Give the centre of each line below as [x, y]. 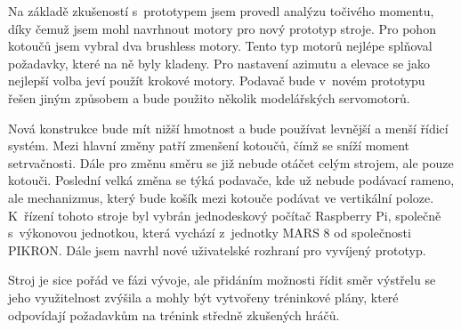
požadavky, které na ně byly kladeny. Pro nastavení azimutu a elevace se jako [219, 63]
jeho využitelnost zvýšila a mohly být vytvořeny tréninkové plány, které [203, 297]
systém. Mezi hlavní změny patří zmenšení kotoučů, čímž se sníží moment [209, 145]
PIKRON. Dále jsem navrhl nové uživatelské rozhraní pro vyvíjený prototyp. [217, 250]
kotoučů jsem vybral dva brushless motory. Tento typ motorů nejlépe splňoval [220, 46]
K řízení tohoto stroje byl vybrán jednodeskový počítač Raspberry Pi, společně [225, 215]
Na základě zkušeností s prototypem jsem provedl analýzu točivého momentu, [221, 11]
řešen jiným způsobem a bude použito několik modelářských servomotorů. [209, 97]
